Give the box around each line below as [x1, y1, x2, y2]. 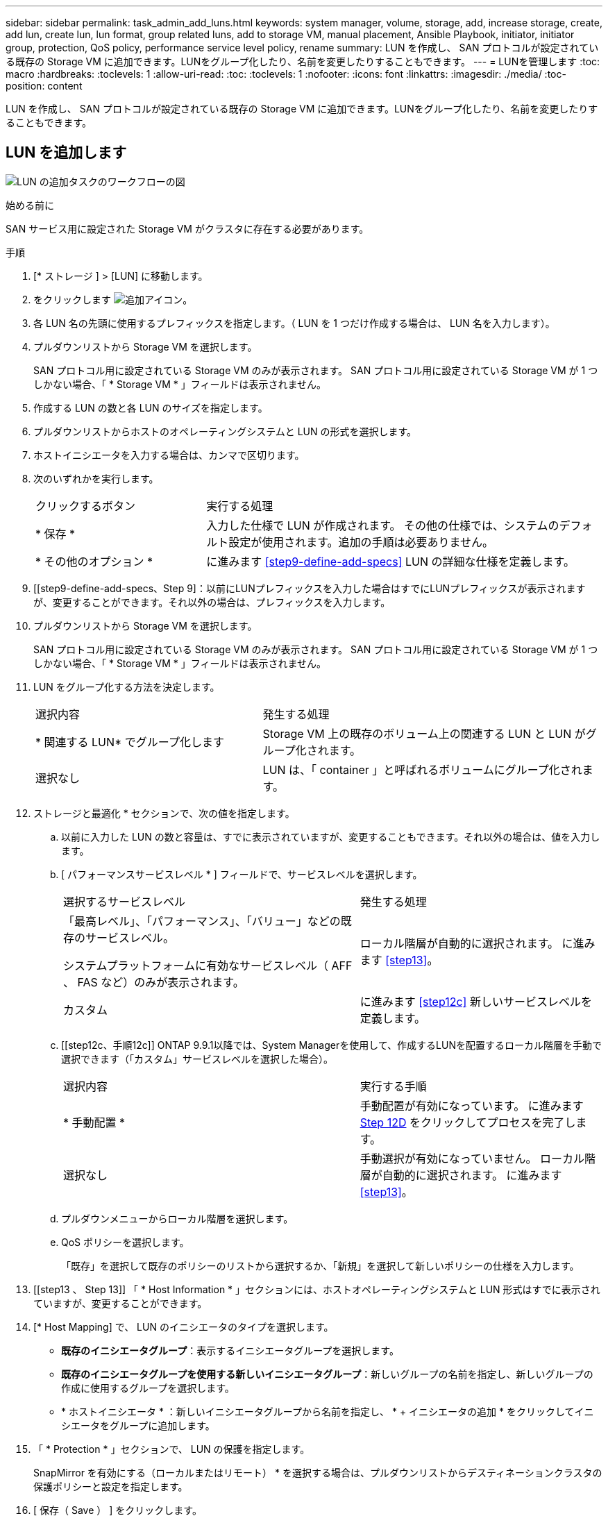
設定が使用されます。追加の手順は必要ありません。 [228, 534, 494, 549]
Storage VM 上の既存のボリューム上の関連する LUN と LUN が [262, 726, 586, 741]
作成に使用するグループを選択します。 [61, 1381, 235, 1394]
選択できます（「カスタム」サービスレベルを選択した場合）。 [61, 1052, 333, 1065]
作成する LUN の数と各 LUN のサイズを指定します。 [33, 401, 268, 414]
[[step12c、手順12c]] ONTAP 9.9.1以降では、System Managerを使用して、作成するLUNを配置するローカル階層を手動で [61, 1038, 602, 1051]
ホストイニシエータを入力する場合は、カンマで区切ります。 [33, 448, 305, 461]
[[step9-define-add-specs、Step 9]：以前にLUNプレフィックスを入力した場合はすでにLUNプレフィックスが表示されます [33, 582, 586, 594]
